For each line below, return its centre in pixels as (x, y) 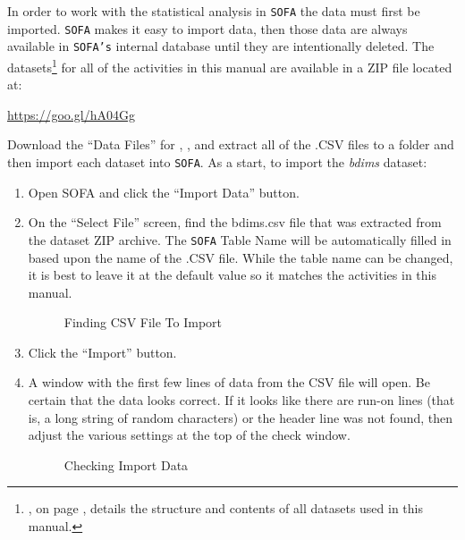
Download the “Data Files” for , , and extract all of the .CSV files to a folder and (231, 144)
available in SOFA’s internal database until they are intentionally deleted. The (221, 46)
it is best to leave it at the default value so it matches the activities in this (232, 275)
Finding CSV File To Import (143, 322)
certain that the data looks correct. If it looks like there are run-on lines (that (241, 400)
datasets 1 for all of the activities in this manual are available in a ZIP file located (230, 65)
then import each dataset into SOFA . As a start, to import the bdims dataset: (217, 162)
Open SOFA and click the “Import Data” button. (164, 192)
